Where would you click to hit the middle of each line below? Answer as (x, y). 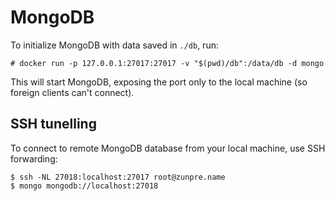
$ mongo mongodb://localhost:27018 (84, 186)
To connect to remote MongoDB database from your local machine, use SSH (168, 148)
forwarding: (34, 158)
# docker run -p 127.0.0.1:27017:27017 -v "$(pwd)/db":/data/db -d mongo (167, 63)
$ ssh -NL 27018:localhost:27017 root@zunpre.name (118, 177)
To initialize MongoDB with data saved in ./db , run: (114, 45)
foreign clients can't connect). (72, 92)
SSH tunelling (53, 124)
